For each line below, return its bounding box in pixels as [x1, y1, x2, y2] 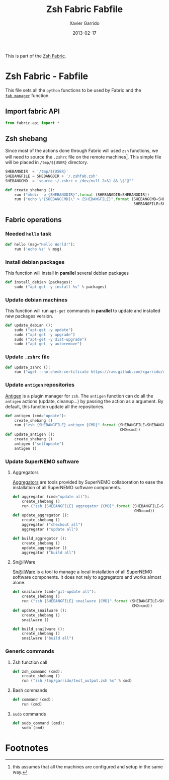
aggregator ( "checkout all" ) [22, 522, 83, 527]
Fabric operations [5, 215, 62, 224]
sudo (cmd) [22, 725, 45, 730]
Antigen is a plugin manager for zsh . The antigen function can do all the [5, 393, 153, 399]
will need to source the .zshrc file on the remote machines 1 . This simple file [5, 153, 162, 160]
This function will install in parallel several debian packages [5, 270, 129, 276]
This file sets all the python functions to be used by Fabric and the [5, 87, 142, 93]
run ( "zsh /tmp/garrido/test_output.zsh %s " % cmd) [22, 678, 132, 683]
